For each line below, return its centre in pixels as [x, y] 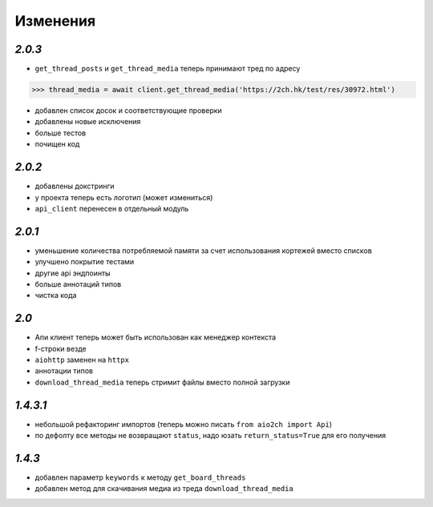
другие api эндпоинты [73, 273]
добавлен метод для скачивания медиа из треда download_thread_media [164, 489]
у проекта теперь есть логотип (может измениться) [124, 197]
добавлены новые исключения [88, 122]
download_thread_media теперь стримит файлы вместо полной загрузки [162, 382]
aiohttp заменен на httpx [82, 360]
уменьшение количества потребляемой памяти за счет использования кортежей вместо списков [203, 250]
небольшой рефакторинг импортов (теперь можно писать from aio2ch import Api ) [184, 424]
